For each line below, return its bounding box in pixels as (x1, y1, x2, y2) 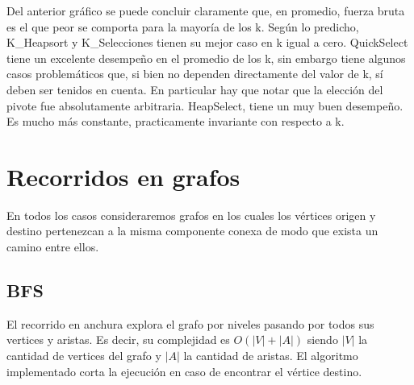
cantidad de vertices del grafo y (6, 347, 161, 364)
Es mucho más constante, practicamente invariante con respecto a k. (6, 113, 345, 130)
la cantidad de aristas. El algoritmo (183, 347, 358, 364)
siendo (307, 331, 338, 348)
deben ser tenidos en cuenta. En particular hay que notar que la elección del (6, 81, 383, 97)
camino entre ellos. (6, 238, 99, 255)
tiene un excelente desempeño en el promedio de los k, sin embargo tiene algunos (6, 49, 406, 66)
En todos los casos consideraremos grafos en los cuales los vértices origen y (6, 206, 376, 223)
